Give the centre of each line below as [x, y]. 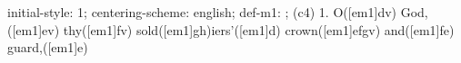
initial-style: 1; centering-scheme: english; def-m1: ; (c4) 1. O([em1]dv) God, [218, 12]
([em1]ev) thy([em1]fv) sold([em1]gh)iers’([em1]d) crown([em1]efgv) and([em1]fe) [231, 29]
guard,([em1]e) [48, 47]
